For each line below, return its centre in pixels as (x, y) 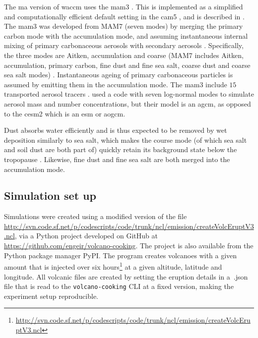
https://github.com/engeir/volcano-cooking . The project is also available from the (129, 246)
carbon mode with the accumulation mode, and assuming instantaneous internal (126, 35)
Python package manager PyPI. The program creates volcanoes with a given (121, 255)
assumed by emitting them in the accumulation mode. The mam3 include (116, 84)
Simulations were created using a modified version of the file (96, 216)
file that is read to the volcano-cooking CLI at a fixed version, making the (119, 286)
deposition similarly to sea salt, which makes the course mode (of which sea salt (126, 140)
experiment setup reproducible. (51, 296)
